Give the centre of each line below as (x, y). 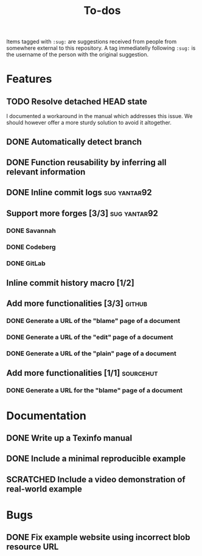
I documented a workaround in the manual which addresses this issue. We (99, 116)
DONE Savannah (31, 231)
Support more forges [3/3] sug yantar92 (82, 213)
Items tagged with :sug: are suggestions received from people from (92, 42)
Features (29, 79)
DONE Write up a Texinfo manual (69, 438)
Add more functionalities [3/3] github (77, 304)
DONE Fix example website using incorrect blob (98, 537)
